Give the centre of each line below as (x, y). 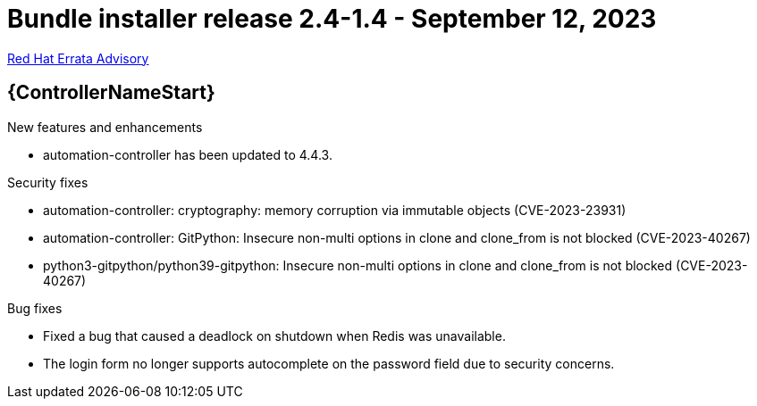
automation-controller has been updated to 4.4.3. (188, 154)
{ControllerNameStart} (111, 93)
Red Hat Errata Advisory (78, 58)
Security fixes (48, 182)
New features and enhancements (105, 127)
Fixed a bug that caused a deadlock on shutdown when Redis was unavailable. (274, 336)
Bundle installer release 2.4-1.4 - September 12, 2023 (332, 19)
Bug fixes (35, 308)
